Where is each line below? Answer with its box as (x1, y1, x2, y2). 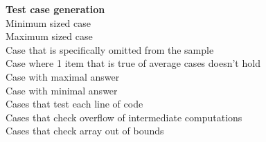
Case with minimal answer (6, 83, 118, 97)
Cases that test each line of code (6, 97, 143, 111)
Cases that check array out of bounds (6, 123, 164, 138)
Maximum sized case (6, 29, 93, 43)
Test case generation (6, 2, 105, 16)
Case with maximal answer (6, 69, 120, 83)
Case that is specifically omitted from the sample (6, 42, 214, 57)
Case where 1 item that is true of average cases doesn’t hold (6, 56, 260, 70)
